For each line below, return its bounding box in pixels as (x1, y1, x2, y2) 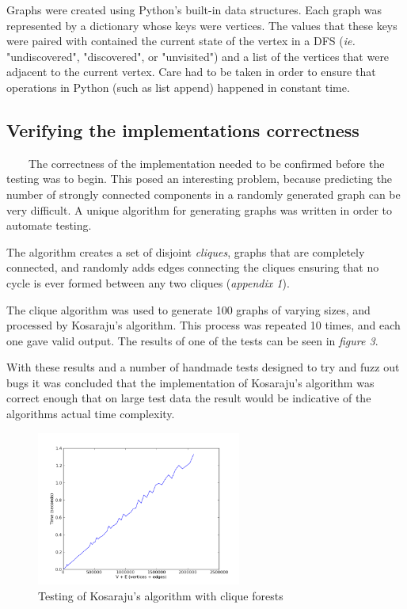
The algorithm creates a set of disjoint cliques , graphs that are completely (6, 243, 365, 260)
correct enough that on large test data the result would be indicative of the (6, 390, 371, 406)
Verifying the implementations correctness (6, 117, 359, 142)
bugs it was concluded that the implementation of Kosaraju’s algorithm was (6, 374, 375, 390)
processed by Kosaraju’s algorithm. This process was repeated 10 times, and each (6, 317, 401, 333)
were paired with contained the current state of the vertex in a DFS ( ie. (6, 32, 356, 49)
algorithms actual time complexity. (6, 405, 175, 422)
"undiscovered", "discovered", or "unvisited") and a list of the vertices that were (6, 48, 390, 64)
